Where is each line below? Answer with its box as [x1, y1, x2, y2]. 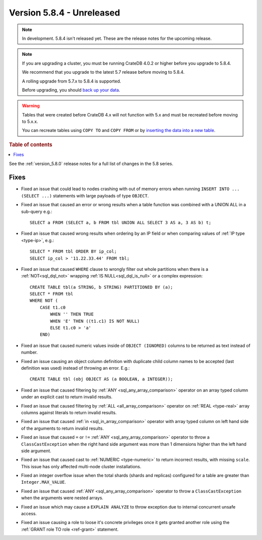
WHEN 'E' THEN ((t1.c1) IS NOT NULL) [50, 318, 140, 324]
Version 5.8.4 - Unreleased [9, 7, 120, 18]
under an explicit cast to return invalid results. [21, 394, 113, 400]
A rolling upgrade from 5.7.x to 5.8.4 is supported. [22, 78, 121, 84]
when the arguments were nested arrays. [21, 495, 104, 501]
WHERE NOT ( [30, 298, 58, 303]
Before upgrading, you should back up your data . [22, 87, 120, 93]
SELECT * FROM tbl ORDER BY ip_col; [30, 249, 117, 254]
